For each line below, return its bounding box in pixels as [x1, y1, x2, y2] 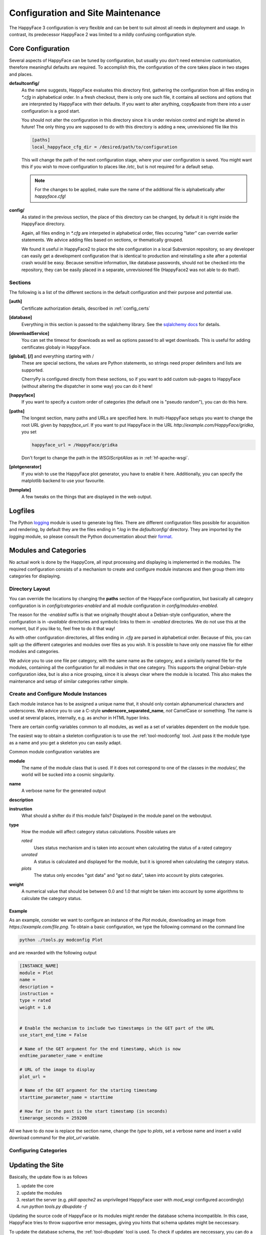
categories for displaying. [9, 573, 61, 579]
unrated [21, 852, 38, 858]
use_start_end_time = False [19, 1032, 87, 1038]
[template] [9, 487, 32, 493]
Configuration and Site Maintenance [9, 7, 161, 18]
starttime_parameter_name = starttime [19, 1094, 113, 1100]
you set [21, 429, 37, 435]
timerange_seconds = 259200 [19, 1115, 87, 1121]
